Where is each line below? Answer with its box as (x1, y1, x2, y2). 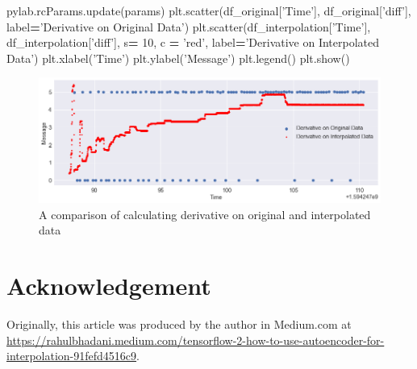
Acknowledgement (6, 269, 211, 302)
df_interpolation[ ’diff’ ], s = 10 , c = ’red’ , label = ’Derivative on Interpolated (6, 34, 380, 51)
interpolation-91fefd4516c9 (6, 347, 137, 364)
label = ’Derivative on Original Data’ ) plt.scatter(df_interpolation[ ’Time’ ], (6, 18, 371, 35)
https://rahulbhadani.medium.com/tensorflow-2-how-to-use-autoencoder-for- (6, 331, 385, 348)
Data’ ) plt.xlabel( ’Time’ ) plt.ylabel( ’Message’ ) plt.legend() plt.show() (6, 49, 350, 66)
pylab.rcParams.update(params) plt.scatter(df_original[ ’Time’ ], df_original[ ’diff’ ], (6, 2, 411, 19)
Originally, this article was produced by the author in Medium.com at (6, 316, 352, 333)
